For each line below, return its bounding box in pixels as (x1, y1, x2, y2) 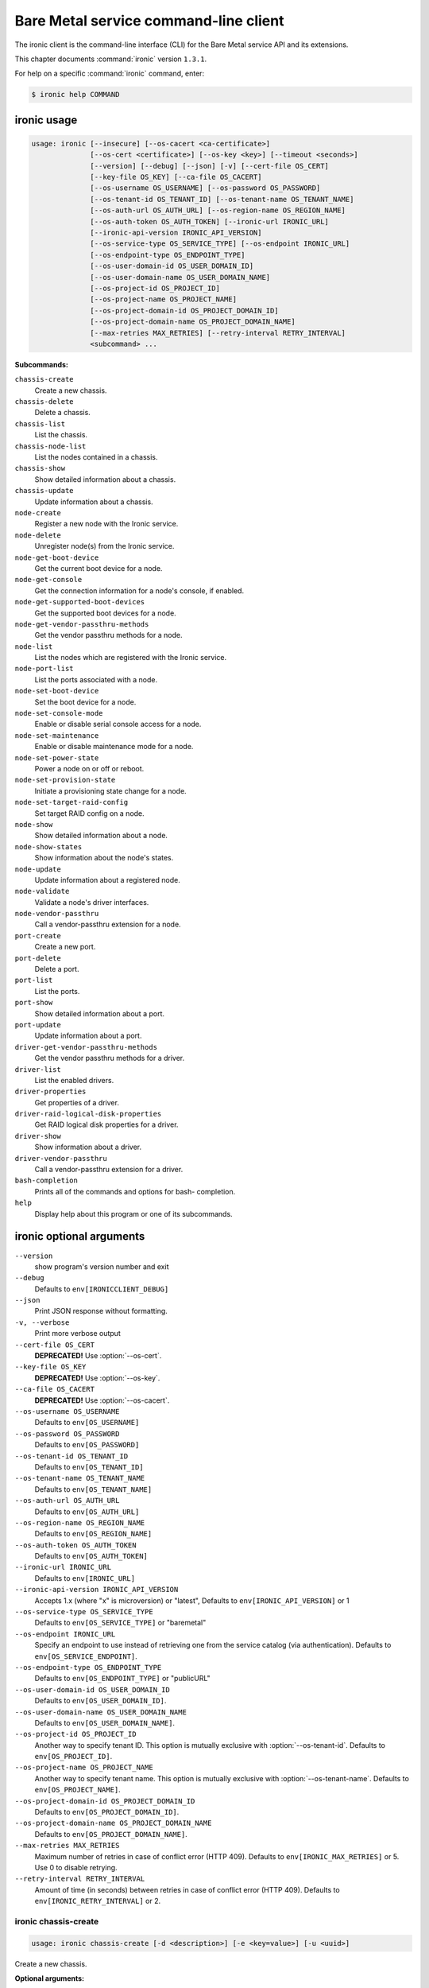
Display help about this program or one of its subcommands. (34, 1209, 234, 1218)
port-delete (14, 953, 61, 962)
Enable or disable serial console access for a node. (34, 720, 202, 729)
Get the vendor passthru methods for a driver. (34, 1054, 185, 1063)
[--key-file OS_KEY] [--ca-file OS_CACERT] (90, 173, 262, 182)
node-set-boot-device (14, 686, 99, 696)
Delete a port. (34, 965, 79, 974)
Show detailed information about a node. (34, 831, 168, 841)
